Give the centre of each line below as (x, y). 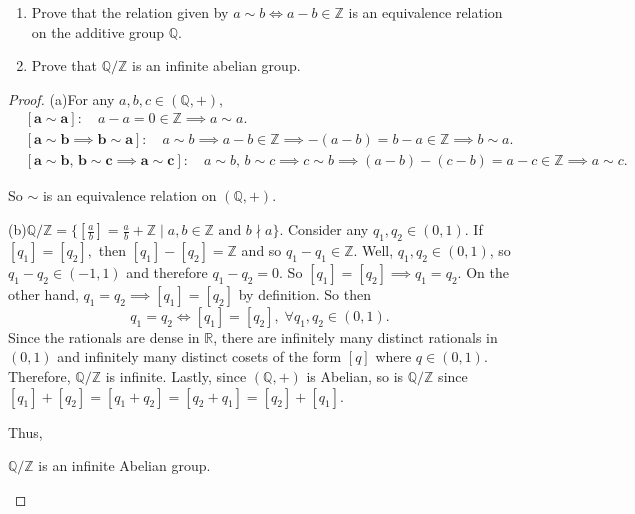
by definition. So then (304, 293)
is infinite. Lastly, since (176, 376)
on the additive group (98, 31)
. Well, (373, 249)
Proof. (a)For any (61, 98)
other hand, (43, 293)
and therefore (167, 271)
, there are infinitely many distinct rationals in (355, 336)
